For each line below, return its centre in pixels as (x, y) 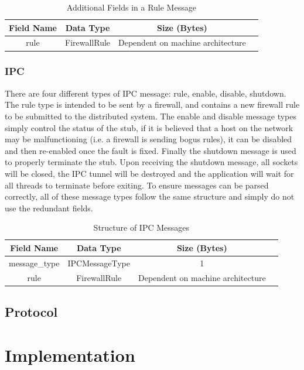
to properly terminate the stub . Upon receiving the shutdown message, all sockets (151, 162)
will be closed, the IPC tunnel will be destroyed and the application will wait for (149, 173)
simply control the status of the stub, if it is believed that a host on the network (149, 127)
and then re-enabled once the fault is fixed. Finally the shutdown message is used (151, 150)
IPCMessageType (99, 263)
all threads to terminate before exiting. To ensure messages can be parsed (137, 185)
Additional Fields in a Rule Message (131, 7)
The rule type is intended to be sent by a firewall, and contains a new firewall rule (152, 105)
